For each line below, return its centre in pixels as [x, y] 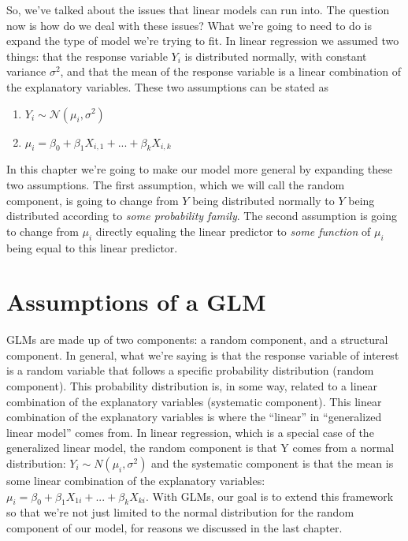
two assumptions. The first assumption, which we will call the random [176, 184]
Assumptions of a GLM [136, 302]
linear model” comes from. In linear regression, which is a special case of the [190, 432]
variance [26, 71]
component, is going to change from [93, 200]
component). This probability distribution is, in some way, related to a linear [192, 386]
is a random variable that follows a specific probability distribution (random [190, 370]
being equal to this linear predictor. [92, 247]
